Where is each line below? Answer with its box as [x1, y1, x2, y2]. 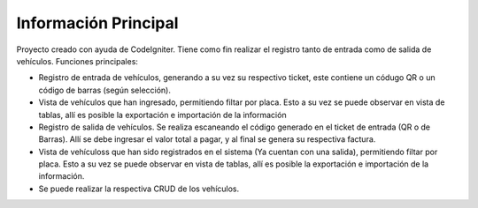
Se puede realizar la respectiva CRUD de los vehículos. [38, 183, 240, 194]
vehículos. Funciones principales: [16, 56, 139, 66]
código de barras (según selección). [38, 85, 172, 95]
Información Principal [16, 13, 179, 33]
